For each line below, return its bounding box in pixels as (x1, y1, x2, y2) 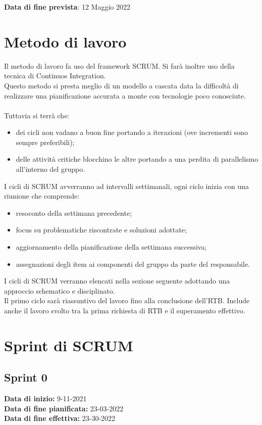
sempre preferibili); (16, 136, 75, 147)
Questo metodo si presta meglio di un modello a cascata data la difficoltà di (4, 80, 239, 90)
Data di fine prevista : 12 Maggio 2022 (4, 2, 130, 12)
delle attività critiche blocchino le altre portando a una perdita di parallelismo (16, 154, 258, 164)
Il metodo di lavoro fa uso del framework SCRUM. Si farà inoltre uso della (4, 60, 235, 71)
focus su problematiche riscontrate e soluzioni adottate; (16, 224, 187, 235)
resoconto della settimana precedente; (16, 207, 132, 218)
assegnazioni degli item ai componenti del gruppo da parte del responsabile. (16, 258, 250, 269)
